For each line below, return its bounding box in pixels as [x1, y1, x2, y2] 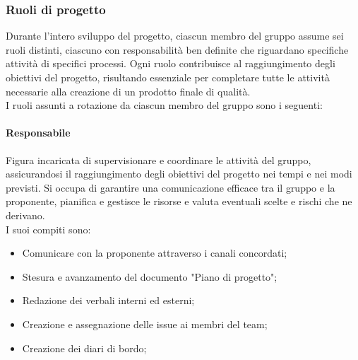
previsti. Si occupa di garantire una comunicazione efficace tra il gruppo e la [6, 180, 335, 194]
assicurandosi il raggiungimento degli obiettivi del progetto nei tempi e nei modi [6, 166, 352, 181]
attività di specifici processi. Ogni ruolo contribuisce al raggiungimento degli [6, 56, 335, 71]
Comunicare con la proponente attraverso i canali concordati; [22, 245, 287, 260]
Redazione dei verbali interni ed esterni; [22, 293, 195, 308]
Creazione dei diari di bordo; [22, 340, 147, 355]
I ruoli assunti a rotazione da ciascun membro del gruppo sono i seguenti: [6, 98, 323, 112]
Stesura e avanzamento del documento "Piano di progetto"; [22, 269, 278, 284]
